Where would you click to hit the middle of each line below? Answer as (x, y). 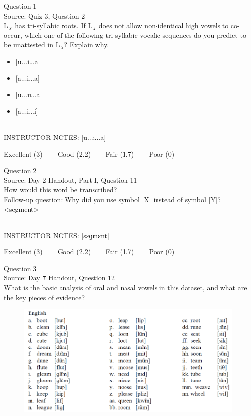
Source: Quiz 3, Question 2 (45, 16)
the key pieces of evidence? (45, 297)
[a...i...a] (28, 78)
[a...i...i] (27, 111)
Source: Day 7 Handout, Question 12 (60, 278)
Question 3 (20, 268)
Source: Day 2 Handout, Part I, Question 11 (71, 180)
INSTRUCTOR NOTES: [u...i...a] (55, 137)
